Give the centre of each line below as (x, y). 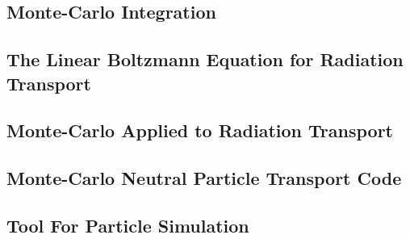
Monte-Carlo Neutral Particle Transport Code (204, 178)
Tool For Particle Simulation (128, 225)
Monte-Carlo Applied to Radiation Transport (200, 130)
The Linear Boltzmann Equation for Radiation (205, 59)
